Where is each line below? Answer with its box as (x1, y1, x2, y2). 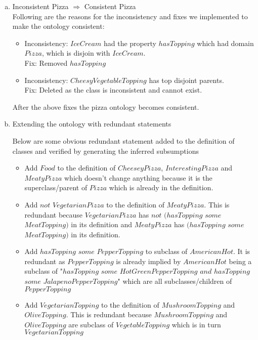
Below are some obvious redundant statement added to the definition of (12, 135, 235, 146)
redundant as (24, 256, 65, 266)
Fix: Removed (24, 57, 68, 68)
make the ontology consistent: (12, 21, 105, 31)
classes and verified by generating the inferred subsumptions (12, 145, 199, 156)
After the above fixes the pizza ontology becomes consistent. (12, 101, 199, 112)
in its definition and (71, 219, 132, 230)
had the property (103, 37, 156, 48)
